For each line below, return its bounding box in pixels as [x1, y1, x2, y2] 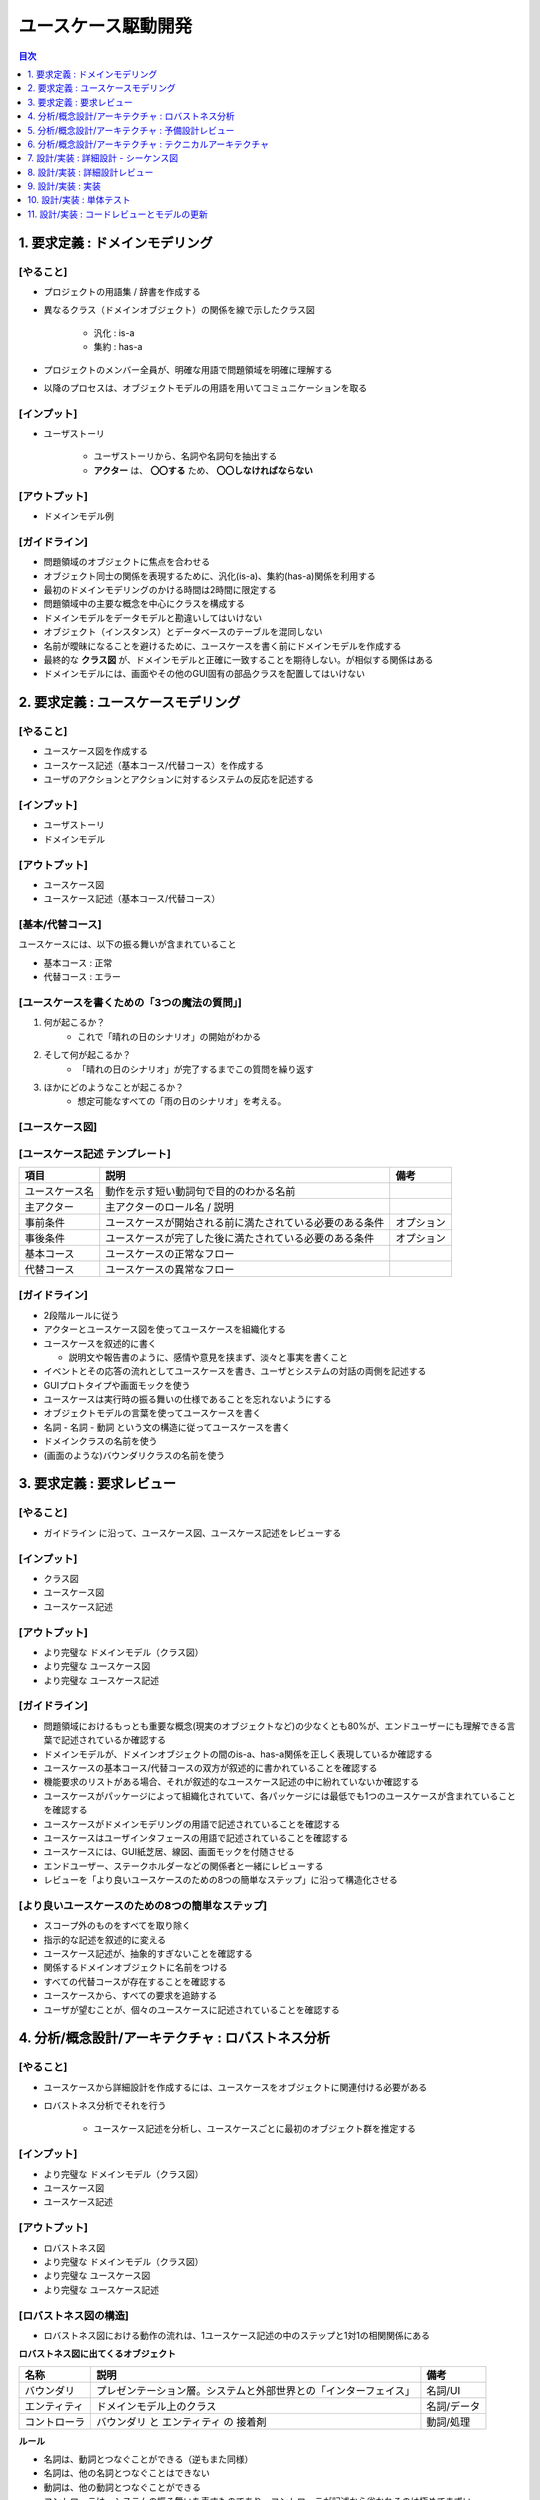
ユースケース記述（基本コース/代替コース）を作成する [43, 759, 265, 771]
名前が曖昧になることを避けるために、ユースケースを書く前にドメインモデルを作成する [43, 640, 402, 652]
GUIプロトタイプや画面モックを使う [43, 1379, 191, 1391]
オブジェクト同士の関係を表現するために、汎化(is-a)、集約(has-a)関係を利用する [43, 570, 376, 582]
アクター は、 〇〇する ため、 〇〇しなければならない [93, 464, 314, 476]
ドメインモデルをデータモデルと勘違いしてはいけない [43, 611, 263, 624]
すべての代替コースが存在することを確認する [43, 1975, 227, 1987]
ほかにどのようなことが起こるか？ [43, 1081, 184, 1093]
